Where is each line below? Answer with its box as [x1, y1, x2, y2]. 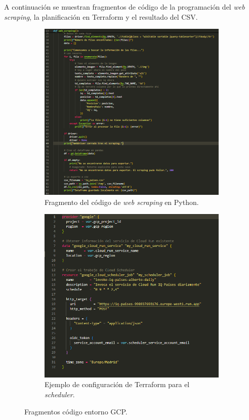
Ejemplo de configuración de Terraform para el [45, 379, 190, 390]
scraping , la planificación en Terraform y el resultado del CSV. [4, 11, 198, 22]
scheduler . [45, 389, 75, 399]
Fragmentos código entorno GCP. [24, 406, 128, 416]
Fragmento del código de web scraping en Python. [45, 196, 199, 207]
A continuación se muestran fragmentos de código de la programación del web [4, 2, 245, 12]
